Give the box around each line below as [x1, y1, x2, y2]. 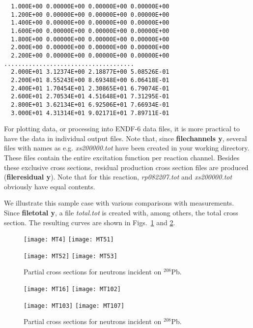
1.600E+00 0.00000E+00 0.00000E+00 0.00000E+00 [11, 27, 169, 34]
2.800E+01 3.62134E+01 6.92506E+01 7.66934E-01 [11, 101, 169, 108]
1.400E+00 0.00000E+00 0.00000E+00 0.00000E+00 [11, 19, 169, 27]
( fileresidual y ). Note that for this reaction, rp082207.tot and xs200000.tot [4, 172, 232, 182]
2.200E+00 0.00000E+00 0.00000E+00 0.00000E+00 [11, 52, 169, 59]
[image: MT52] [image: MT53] [24, 252, 117, 260]
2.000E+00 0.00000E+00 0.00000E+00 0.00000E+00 [11, 44, 169, 51]
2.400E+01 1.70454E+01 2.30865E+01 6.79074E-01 [11, 85, 169, 92]
